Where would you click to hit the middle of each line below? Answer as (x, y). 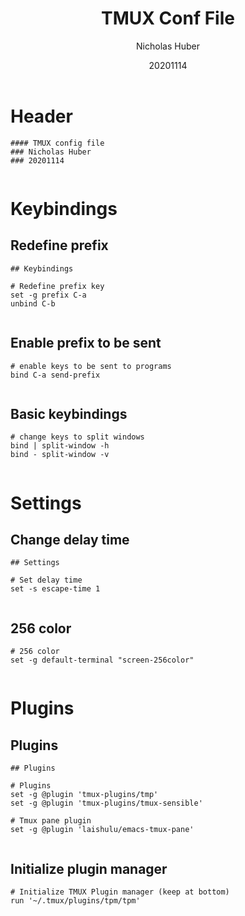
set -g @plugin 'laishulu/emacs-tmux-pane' (102, 830)
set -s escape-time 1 (55, 589)
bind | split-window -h (60, 446)
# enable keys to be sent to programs (91, 366)
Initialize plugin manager (89, 868)
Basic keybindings (69, 413)
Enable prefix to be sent (86, 343)
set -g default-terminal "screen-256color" (102, 660)
